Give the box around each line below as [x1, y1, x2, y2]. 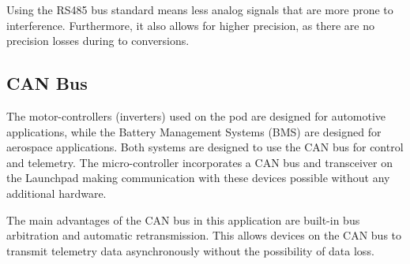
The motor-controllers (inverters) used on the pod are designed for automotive [6, 107, 386, 124]
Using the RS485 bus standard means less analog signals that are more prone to [6, 2, 393, 17]
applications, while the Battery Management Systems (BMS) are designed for [6, 123, 382, 139]
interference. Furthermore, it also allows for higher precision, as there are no [6, 17, 375, 33]
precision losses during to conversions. [6, 32, 190, 49]
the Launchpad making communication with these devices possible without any [6, 169, 390, 186]
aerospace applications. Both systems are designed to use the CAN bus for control [6, 139, 404, 155]
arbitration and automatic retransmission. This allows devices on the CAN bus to [6, 227, 402, 244]
